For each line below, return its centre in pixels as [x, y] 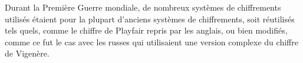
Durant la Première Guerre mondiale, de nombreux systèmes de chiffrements [143, 7]
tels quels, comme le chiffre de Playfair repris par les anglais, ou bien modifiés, [146, 30]
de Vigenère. [27, 53]
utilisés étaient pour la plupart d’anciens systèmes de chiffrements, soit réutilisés [150, 19]
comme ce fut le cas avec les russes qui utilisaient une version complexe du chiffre [151, 42]
